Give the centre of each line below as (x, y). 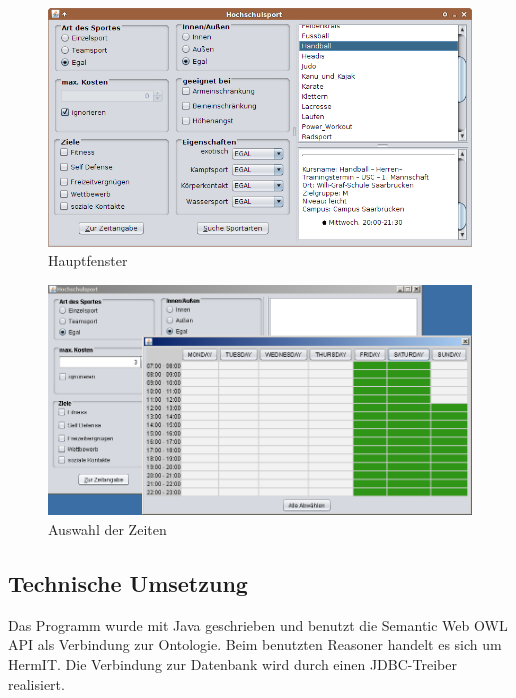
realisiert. (36, 683)
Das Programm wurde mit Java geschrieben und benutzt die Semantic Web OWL (258, 624)
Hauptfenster (88, 260)
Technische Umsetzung (128, 583)
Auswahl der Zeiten (107, 529)
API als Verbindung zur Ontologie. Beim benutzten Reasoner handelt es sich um (255, 644)
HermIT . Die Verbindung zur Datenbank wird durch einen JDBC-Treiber (232, 664)
